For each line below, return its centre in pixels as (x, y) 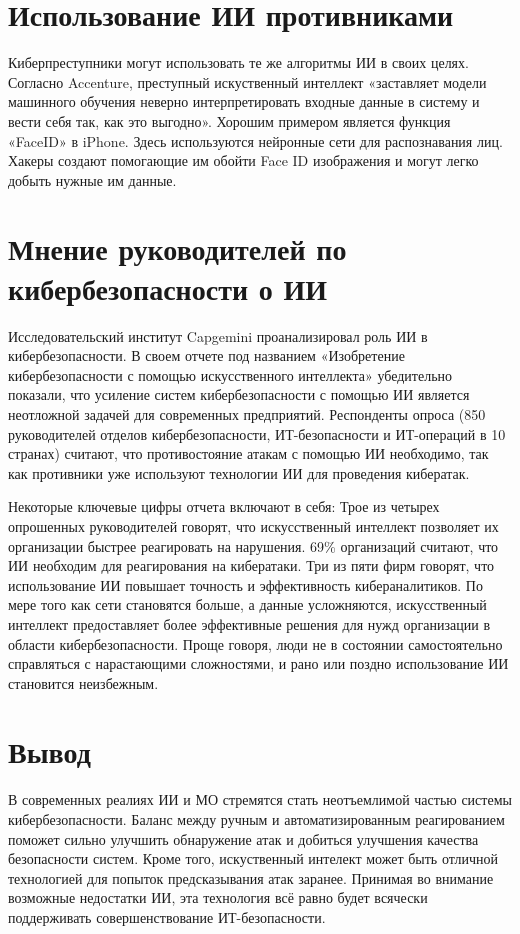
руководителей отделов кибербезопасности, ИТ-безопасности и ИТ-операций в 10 (257, 433)
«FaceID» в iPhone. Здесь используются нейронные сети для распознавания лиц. (255, 140)
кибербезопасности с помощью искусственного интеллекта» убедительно (230, 374)
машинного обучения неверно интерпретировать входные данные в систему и (244, 101)
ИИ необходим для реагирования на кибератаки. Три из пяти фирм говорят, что (251, 565)
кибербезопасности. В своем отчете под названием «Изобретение (206, 355)
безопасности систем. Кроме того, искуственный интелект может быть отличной (253, 858)
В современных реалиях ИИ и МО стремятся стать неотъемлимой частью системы (260, 799)
